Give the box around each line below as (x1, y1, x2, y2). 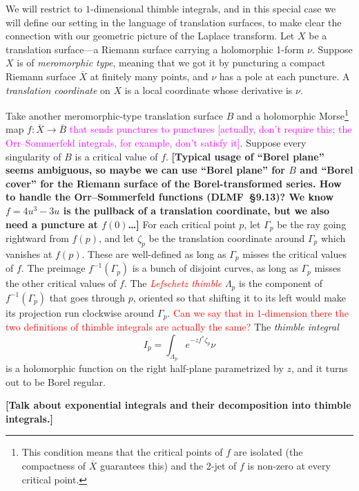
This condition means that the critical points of (21, 445, 223, 459)
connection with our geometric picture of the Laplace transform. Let (6, 28, 295, 43)
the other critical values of (6, 276, 117, 290)
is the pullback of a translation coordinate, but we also (63, 203, 330, 217)
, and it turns (291, 360, 348, 375)
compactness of (21, 458, 86, 472)
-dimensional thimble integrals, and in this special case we (90, 1, 336, 15)
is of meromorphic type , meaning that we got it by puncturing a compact (17, 55, 326, 70)
